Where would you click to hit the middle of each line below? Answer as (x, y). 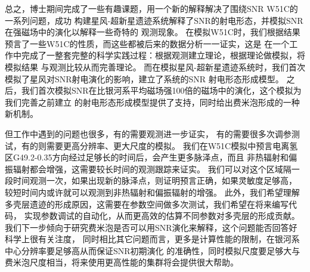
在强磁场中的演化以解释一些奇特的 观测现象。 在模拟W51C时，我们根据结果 (153, 32)
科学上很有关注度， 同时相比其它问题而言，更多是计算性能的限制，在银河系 (152, 239)
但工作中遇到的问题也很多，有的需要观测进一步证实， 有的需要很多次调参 (148, 133)
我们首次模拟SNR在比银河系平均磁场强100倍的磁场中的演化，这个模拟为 (161, 90)
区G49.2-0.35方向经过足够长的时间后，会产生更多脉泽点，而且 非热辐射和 (147, 157)
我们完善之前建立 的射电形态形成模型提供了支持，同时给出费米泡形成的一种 (152, 102)
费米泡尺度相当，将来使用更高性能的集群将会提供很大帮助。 (122, 262)
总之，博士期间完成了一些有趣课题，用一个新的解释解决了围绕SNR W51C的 (151, 8)
